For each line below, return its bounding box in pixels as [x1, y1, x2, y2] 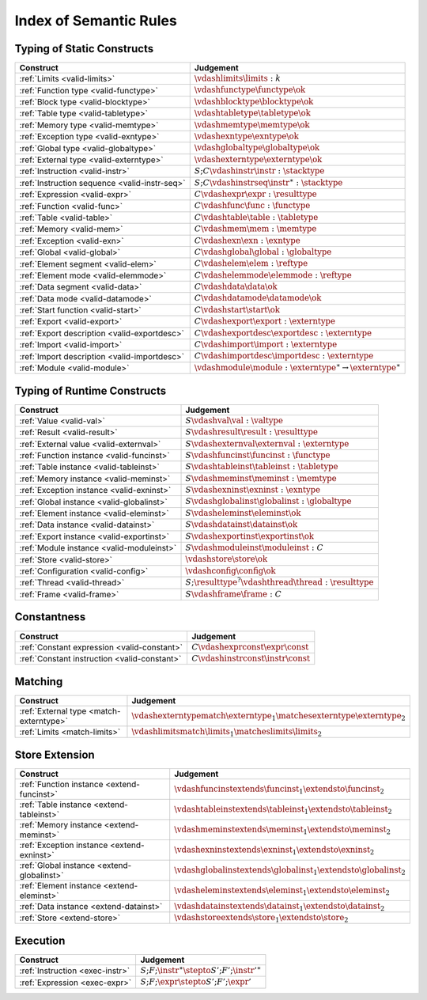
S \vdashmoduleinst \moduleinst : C [185, 543, 324, 553]
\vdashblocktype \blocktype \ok [194, 96, 314, 107]
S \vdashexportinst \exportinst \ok [185, 531, 315, 541]
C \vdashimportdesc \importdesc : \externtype [194, 350, 374, 362]
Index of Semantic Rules [14, 12, 177, 29]
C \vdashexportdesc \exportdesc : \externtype [194, 328, 372, 338]
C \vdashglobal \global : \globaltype [194, 246, 332, 257]
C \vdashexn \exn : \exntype [194, 235, 300, 245]
